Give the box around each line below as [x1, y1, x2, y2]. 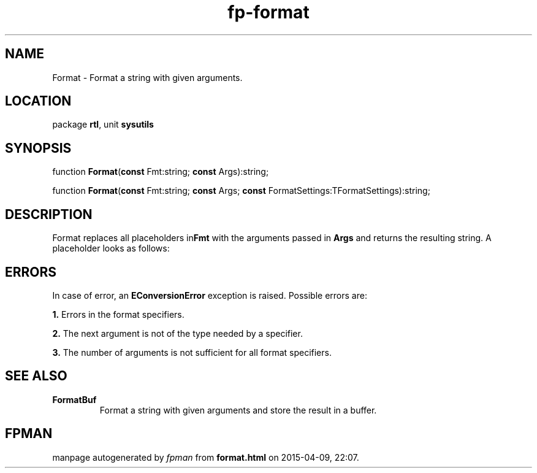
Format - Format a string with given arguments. [52, 72, 243, 83]
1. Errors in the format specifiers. [52, 309, 185, 320]
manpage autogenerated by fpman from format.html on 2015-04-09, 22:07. [52, 452, 359, 463]
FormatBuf [52, 394, 97, 405]
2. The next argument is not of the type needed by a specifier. [52, 328, 303, 339]
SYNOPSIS [5, 140, 72, 156]
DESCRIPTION [5, 206, 93, 222]
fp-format [227, 2, 310, 23]
